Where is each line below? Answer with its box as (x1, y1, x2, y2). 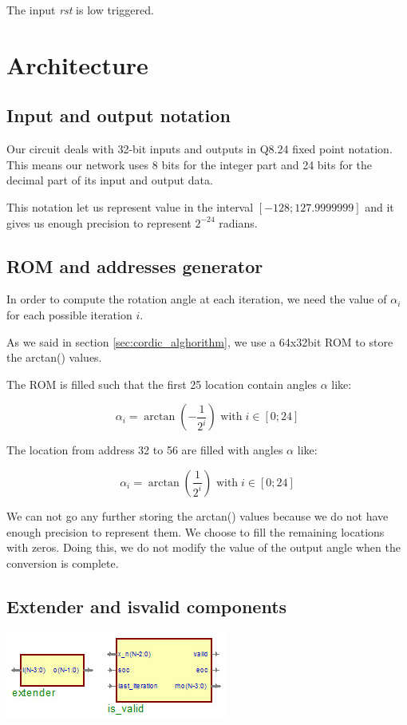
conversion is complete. (6, 554, 119, 571)
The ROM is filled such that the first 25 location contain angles (6, 375, 318, 392)
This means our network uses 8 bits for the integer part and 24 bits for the (6, 156, 373, 172)
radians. (219, 214, 258, 231)
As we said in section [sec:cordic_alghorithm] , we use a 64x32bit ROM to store (6, 333, 393, 350)
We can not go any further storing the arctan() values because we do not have (6, 507, 389, 524)
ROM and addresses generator (6, 253, 263, 278)
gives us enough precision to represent (6, 214, 192, 231)
